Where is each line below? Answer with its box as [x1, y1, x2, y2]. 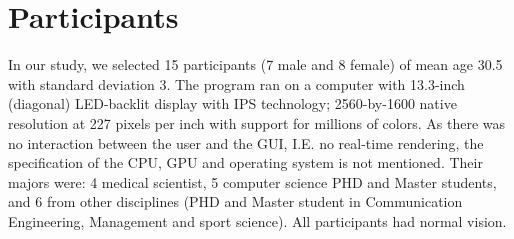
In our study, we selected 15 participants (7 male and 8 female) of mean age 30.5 [8, 54, 503, 75]
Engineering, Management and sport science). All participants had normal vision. [8, 210, 507, 231]
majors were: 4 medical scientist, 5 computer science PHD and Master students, [8, 171, 497, 192]
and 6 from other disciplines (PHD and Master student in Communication [8, 191, 463, 212]
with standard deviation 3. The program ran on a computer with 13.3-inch [8, 73, 465, 94]
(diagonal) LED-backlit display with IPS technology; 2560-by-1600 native [8, 93, 457, 114]
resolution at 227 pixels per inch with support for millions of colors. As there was [8, 112, 505, 133]
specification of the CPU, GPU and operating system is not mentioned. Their [8, 152, 483, 173]
